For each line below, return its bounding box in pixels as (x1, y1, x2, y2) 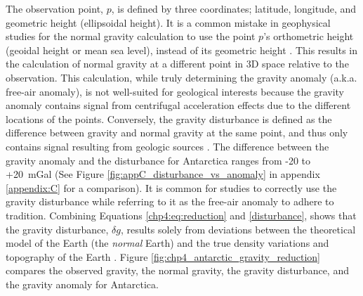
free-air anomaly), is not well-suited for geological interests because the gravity (6, 84, 344, 98)
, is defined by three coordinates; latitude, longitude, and (111, 1, 357, 15)
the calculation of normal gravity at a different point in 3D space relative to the (6, 56, 349, 71)
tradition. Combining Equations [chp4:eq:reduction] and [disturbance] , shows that (6, 207, 357, 222)
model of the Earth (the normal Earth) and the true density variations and (6, 236, 329, 250)
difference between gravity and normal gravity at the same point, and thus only (6, 125, 348, 140)
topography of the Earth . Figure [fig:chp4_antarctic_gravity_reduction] (6, 249, 320, 264)
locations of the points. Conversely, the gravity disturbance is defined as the (6, 111, 332, 126)
